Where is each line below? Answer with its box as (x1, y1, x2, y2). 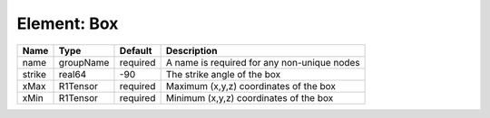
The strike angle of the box (165, 68, 281, 80)
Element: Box (16, 14, 119, 33)
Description (165, 44, 218, 57)
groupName (58, 56, 110, 68)
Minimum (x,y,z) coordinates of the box (165, 91, 334, 104)
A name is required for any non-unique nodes (165, 56, 360, 68)
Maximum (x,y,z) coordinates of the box (165, 79, 336, 92)
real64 (58, 68, 87, 80)
